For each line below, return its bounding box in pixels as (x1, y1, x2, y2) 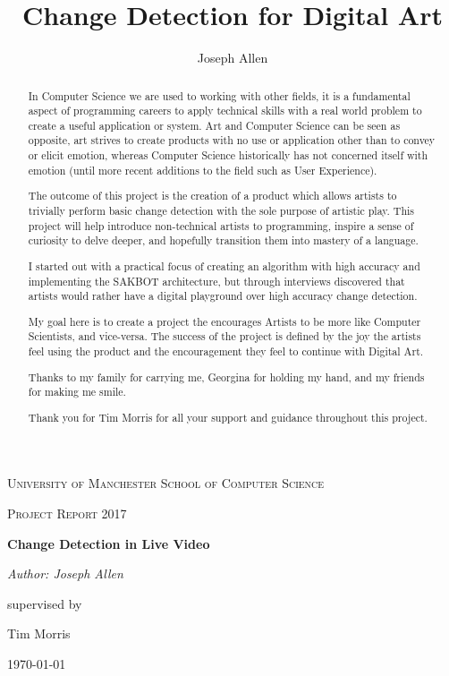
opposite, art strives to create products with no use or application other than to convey (28, 133, 436, 148)
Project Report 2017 (7, 504, 127, 523)
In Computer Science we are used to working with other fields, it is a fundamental (28, 88, 411, 103)
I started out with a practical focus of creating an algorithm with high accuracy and (28, 258, 420, 273)
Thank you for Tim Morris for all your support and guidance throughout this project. (28, 409, 428, 424)
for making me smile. (28, 384, 126, 399)
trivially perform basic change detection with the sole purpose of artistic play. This (28, 203, 415, 218)
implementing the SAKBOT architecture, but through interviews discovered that (28, 273, 405, 288)
